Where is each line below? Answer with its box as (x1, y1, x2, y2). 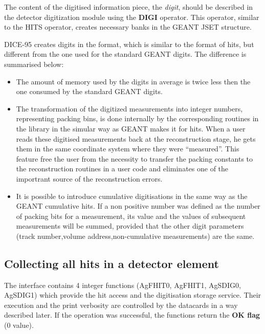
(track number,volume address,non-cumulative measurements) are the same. (16, 230, 255, 241)
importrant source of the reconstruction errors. (16, 173, 163, 184)
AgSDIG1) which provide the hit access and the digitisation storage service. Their (4, 290, 261, 300)
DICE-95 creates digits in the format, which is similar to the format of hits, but (4, 38, 254, 49)
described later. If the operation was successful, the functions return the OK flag (4, 309, 260, 320)
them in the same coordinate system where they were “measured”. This (16, 143, 239, 154)
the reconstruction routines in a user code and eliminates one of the (16, 163, 229, 174)
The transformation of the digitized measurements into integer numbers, (16, 103, 243, 114)
